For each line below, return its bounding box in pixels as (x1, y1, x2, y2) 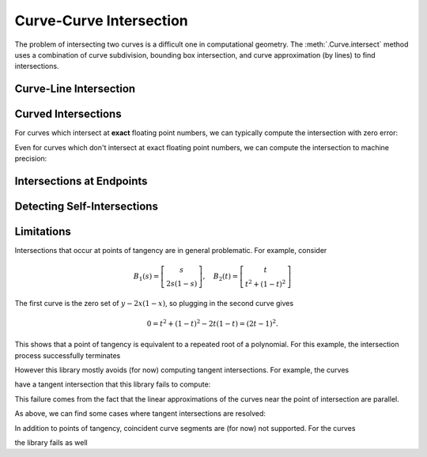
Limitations (14, 225, 71, 238)
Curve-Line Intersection (14, 82, 136, 96)
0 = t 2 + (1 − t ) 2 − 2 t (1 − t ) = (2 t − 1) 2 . (146, 318, 278, 328)
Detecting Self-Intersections (14, 199, 158, 213)
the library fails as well (14, 437, 89, 447)
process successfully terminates (14, 350, 121, 360)
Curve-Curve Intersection (14, 12, 189, 29)
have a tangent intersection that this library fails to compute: (14, 380, 211, 389)
